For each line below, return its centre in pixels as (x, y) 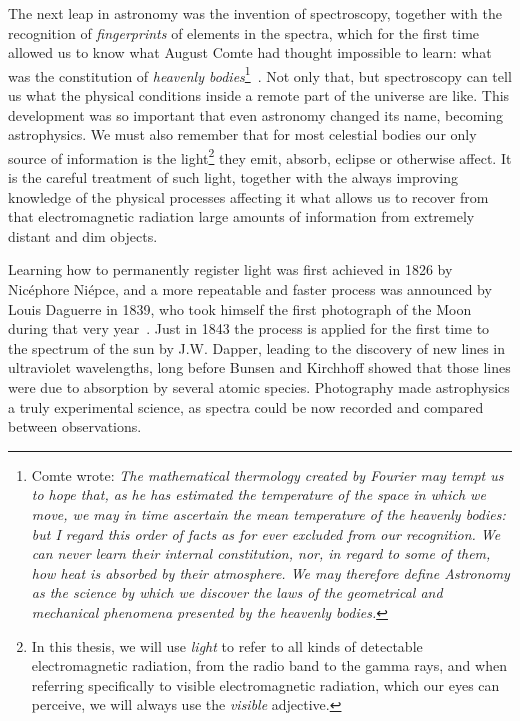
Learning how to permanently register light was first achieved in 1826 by (230, 269)
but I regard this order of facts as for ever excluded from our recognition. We (266, 533)
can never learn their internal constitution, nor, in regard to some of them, (261, 553)
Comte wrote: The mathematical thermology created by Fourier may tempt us (267, 474)
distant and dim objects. (83, 235)
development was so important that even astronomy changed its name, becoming (256, 114)
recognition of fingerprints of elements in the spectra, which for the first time (244, 32)
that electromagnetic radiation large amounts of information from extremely (241, 216)
